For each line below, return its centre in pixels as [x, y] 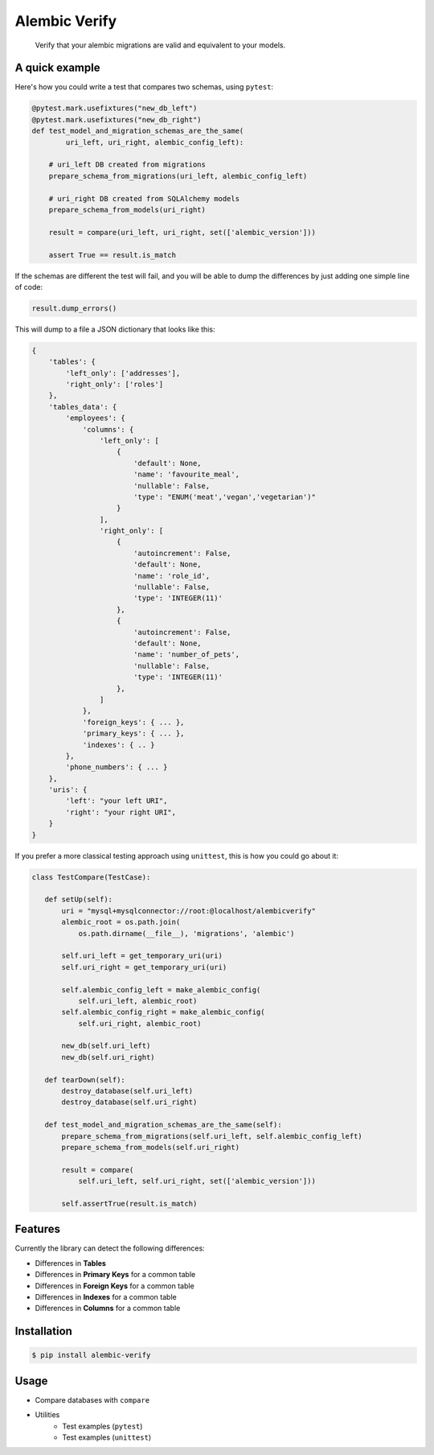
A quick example [57, 68]
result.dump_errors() [74, 308]
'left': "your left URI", [117, 801]
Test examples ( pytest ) [102, 1426]
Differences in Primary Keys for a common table [115, 1275]
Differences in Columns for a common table [108, 1309]
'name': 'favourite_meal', [186, 474]
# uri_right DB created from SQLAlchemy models [144, 198]
